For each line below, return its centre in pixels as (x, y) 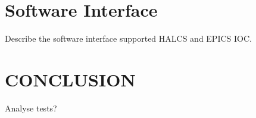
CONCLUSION (70, 79)
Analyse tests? (31, 108)
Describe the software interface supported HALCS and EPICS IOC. (128, 38)
